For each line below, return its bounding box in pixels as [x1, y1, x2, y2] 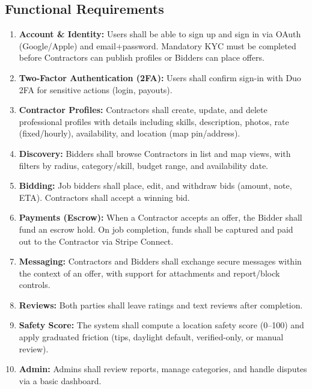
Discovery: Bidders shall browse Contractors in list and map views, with [19, 147, 291, 159]
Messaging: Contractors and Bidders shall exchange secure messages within [19, 255, 302, 268]
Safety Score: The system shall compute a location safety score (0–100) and [19, 319, 304, 331]
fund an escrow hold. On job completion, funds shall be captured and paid [19, 222, 293, 235]
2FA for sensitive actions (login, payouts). [19, 83, 173, 96]
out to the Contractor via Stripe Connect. [19, 234, 174, 247]
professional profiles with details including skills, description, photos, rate [19, 115, 289, 127]
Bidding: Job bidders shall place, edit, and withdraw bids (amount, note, [19, 179, 292, 192]
